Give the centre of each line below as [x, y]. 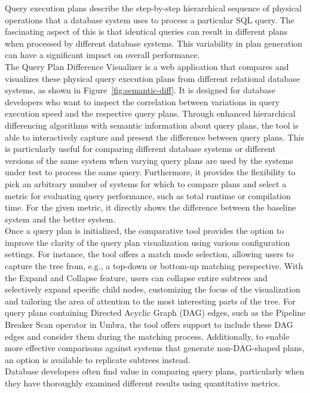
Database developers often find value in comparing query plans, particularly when [155, 371]
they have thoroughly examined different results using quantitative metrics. [142, 383]
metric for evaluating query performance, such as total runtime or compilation [148, 195]
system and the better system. [60, 219]
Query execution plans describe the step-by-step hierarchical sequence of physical [153, 8]
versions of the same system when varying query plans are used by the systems [149, 160]
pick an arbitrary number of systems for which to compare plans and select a [146, 183]
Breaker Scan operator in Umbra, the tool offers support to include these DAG [149, 325]
